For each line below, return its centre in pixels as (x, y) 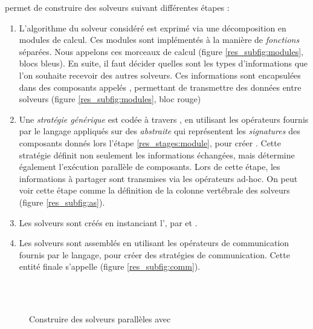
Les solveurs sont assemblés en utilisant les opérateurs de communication (154, 243)
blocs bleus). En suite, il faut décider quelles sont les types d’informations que (163, 63)
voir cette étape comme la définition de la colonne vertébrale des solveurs (154, 190)
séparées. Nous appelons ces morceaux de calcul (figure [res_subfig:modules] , (161, 51)
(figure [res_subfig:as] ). (62, 202)
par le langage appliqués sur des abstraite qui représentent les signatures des (160, 131)
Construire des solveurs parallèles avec (100, 319)
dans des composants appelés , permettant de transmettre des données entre (160, 87)
